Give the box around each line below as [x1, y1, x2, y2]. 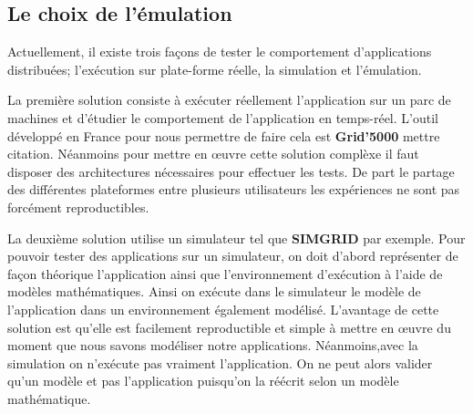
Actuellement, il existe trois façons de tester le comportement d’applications [7, 42, 432, 61]
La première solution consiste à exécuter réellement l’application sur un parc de [7, 90, 451, 109]
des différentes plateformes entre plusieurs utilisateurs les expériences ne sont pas [7, 180, 460, 199]
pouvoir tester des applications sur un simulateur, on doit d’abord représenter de [7, 246, 458, 265]
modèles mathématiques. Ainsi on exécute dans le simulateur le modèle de [7, 282, 421, 301]
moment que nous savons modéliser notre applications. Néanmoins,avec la [7, 336, 418, 355]
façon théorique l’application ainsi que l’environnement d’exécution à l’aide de [7, 264, 443, 283]
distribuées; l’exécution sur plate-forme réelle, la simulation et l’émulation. [7, 59, 422, 78]
